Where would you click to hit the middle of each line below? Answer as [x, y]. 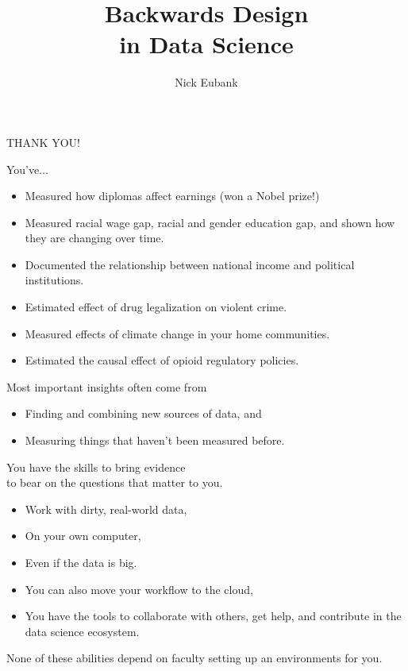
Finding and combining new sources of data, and [143, 413]
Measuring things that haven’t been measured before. [155, 440]
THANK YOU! [43, 142]
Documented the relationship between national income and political [190, 264]
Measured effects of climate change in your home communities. [177, 333]
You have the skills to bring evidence [96, 467]
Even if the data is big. [81, 562]
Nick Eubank [206, 82]
